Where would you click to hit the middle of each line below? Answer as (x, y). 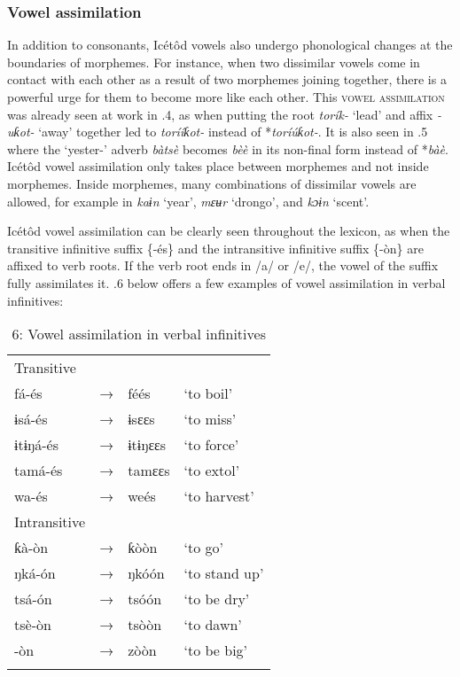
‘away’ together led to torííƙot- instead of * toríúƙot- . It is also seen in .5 (233, 132)
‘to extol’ (212, 471)
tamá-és (39, 471)
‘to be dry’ (217, 599)
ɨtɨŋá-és (36, 445)
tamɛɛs (149, 471)
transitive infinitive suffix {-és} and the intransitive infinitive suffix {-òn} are (215, 248)
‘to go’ (203, 548)
